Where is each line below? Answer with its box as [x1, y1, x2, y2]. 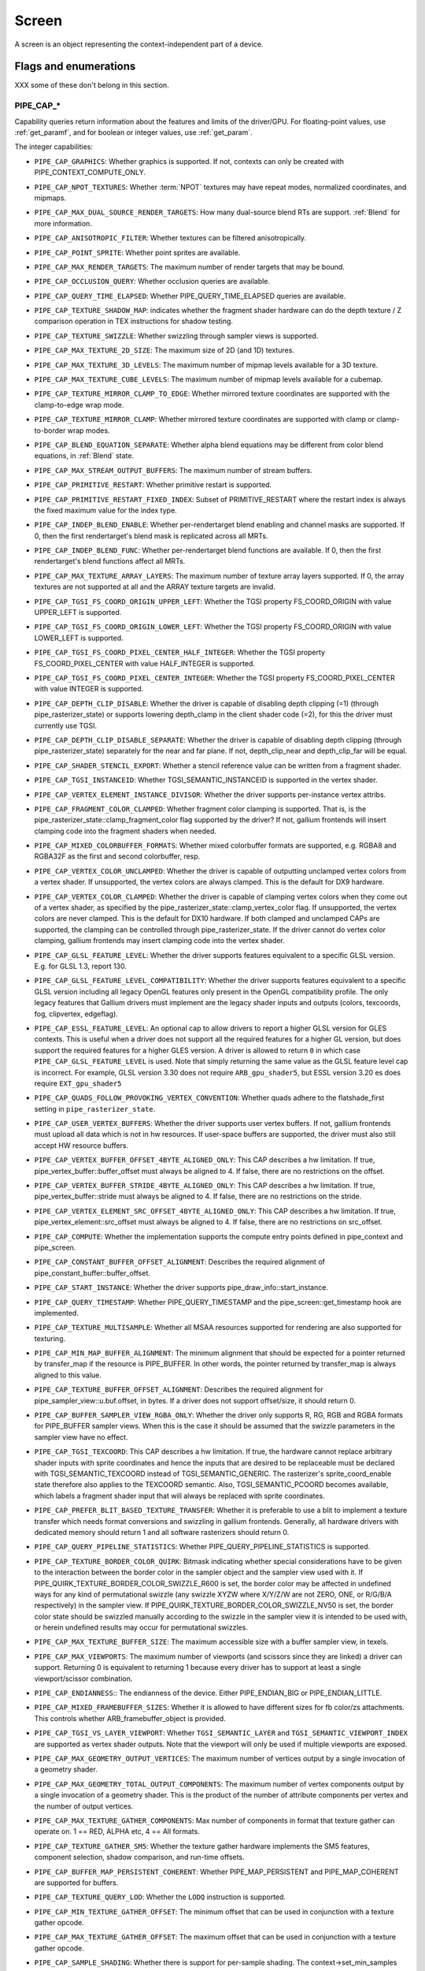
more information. [34, 218, 92, 228]
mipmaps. [34, 193, 67, 203]
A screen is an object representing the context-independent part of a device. [14, 39, 264, 49]
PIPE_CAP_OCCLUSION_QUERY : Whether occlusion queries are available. [34, 277, 271, 286]
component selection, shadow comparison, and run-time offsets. [34, 1853, 245, 1862]
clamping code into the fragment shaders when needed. [34, 826, 216, 836]
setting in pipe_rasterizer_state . [34, 1104, 156, 1113]
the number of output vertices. [34, 1801, 134, 1811]
